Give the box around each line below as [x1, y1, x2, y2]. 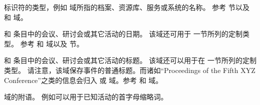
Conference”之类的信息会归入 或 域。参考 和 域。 [4, 74, 163, 85]
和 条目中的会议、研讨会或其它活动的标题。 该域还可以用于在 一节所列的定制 [4, 55, 256, 65]
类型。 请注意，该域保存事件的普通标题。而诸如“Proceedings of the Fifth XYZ [4, 64, 255, 75]
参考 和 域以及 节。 [20, 38, 84, 48]
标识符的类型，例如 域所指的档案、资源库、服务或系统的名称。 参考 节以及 [4, 2, 249, 12]
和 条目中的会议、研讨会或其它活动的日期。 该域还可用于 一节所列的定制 [4, 28, 242, 39]
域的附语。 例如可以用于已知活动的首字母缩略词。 [4, 91, 168, 102]
